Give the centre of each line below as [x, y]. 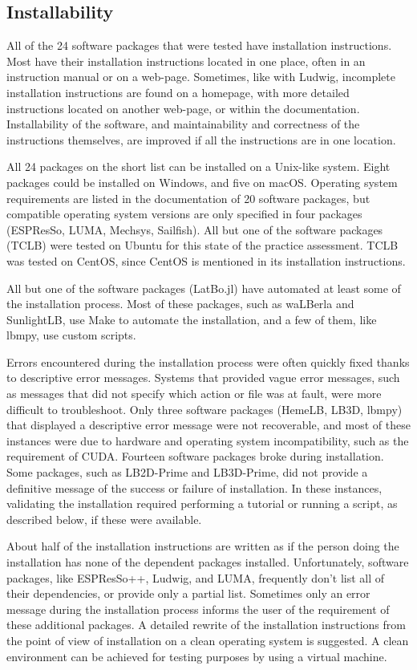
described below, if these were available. [104, 519]
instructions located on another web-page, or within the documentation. [183, 108]
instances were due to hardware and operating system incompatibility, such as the [208, 440]
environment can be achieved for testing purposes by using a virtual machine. [197, 656]
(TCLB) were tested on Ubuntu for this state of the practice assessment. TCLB [202, 245]
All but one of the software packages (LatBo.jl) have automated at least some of [204, 288]
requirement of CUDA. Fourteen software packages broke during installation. [195, 456]
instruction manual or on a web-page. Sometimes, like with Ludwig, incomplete [201, 77]
